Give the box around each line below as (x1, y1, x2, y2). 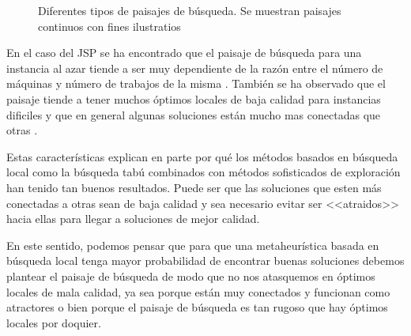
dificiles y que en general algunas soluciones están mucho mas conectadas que (6, 106, 381, 123)
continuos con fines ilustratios (38, 17, 181, 34)
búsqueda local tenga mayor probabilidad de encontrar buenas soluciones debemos (6, 252, 405, 269)
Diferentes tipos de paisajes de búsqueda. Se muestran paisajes (38, 2, 341, 18)
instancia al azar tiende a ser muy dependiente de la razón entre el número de (6, 59, 383, 76)
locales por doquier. (6, 314, 101, 330)
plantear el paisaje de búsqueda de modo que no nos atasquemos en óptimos (6, 267, 375, 284)
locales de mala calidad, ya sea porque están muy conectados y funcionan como (6, 283, 390, 300)
